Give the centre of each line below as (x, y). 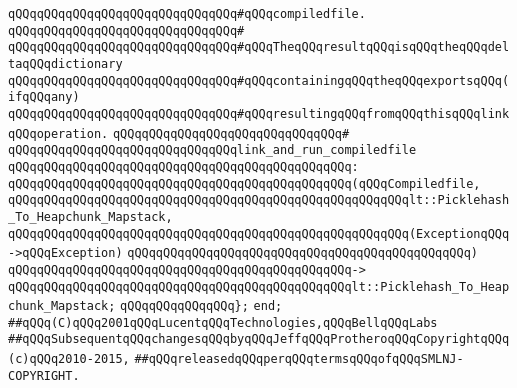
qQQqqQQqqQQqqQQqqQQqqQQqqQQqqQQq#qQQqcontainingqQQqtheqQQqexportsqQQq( (259, 80)
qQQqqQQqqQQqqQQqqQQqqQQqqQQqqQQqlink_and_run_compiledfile (212, 150)
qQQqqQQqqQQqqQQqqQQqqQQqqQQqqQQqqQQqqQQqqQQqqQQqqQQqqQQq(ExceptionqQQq (259, 233)
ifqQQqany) (44, 97)
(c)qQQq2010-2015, (69, 359)
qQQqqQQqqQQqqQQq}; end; (201, 306)
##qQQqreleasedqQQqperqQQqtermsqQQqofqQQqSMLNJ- (299, 359)
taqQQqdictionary (65, 63)
